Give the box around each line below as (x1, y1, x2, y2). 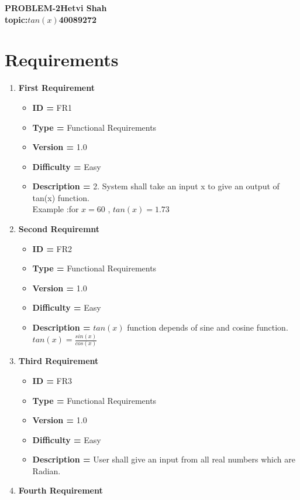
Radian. (32, 464, 61, 477)
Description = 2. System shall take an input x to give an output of (32, 180, 280, 192)
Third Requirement (18, 355, 99, 367)
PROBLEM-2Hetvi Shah (5, 2, 107, 13)
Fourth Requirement (18, 484, 103, 496)
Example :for (32, 203, 79, 215)
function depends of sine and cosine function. (127, 321, 288, 334)
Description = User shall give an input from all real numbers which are (32, 453, 295, 465)
